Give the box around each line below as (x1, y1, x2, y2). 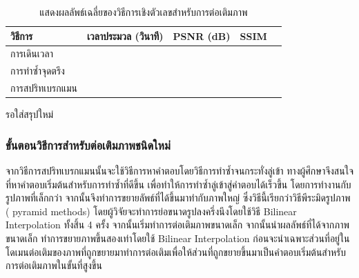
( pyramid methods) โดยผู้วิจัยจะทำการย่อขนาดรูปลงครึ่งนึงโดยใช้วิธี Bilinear (6, 203, 297, 218)
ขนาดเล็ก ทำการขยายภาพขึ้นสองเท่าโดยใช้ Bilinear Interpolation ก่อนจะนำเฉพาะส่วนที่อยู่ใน (6, 231, 350, 245)
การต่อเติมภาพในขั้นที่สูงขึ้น (6, 258, 102, 272)
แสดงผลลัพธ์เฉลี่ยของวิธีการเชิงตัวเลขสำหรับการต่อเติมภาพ (39, 5, 248, 19)
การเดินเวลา (10, 46, 53, 61)
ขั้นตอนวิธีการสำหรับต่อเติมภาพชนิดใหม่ (6, 136, 171, 153)
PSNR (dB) (173, 28, 231, 43)
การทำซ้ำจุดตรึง (10, 63, 65, 78)
